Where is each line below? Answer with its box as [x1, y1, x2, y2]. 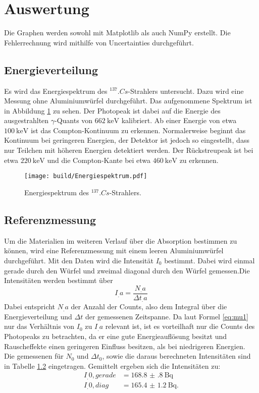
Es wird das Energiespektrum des [4, 85, 108, 96]
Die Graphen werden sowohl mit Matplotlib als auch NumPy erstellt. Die [4, 27, 231, 38]
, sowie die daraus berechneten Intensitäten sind [102, 351, 251, 361]
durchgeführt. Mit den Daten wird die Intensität [4, 255, 153, 265]
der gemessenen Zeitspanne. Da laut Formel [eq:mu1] [85, 311, 248, 321]
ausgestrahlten [4, 115, 49, 126]
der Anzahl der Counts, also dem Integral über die [71, 301, 227, 312]
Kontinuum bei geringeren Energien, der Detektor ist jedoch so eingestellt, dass [4, 135, 249, 145]
